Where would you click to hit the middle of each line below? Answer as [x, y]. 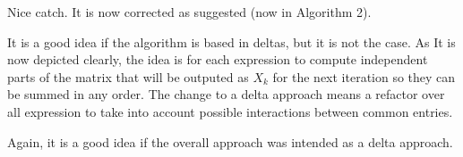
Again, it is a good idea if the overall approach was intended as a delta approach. [230, 141]
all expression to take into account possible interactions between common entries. [230, 111]
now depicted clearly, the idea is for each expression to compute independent [218, 59]
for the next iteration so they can [364, 76]
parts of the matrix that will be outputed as [128, 76]
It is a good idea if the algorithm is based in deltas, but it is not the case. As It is [231, 41]
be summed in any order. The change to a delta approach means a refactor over [226, 94]
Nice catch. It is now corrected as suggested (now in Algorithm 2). [189, 12]
